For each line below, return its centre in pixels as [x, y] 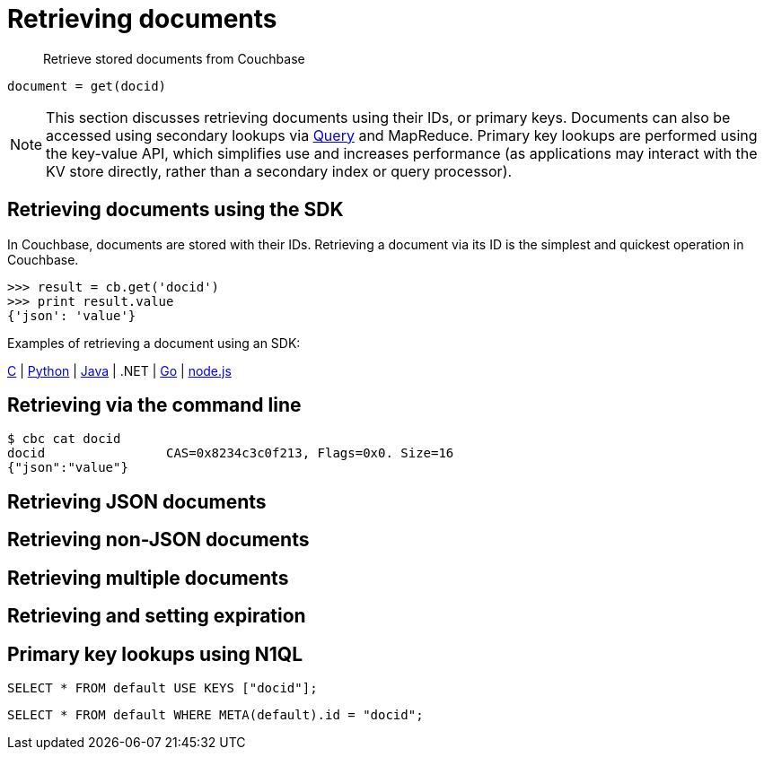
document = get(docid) [87, 86]
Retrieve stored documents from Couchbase [174, 58]
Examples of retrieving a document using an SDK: [154, 343]
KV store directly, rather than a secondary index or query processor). [279, 171]
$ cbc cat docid [64, 439]
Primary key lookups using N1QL [155, 654]
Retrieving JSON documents [137, 501]
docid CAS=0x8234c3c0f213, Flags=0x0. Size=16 [231, 453]
